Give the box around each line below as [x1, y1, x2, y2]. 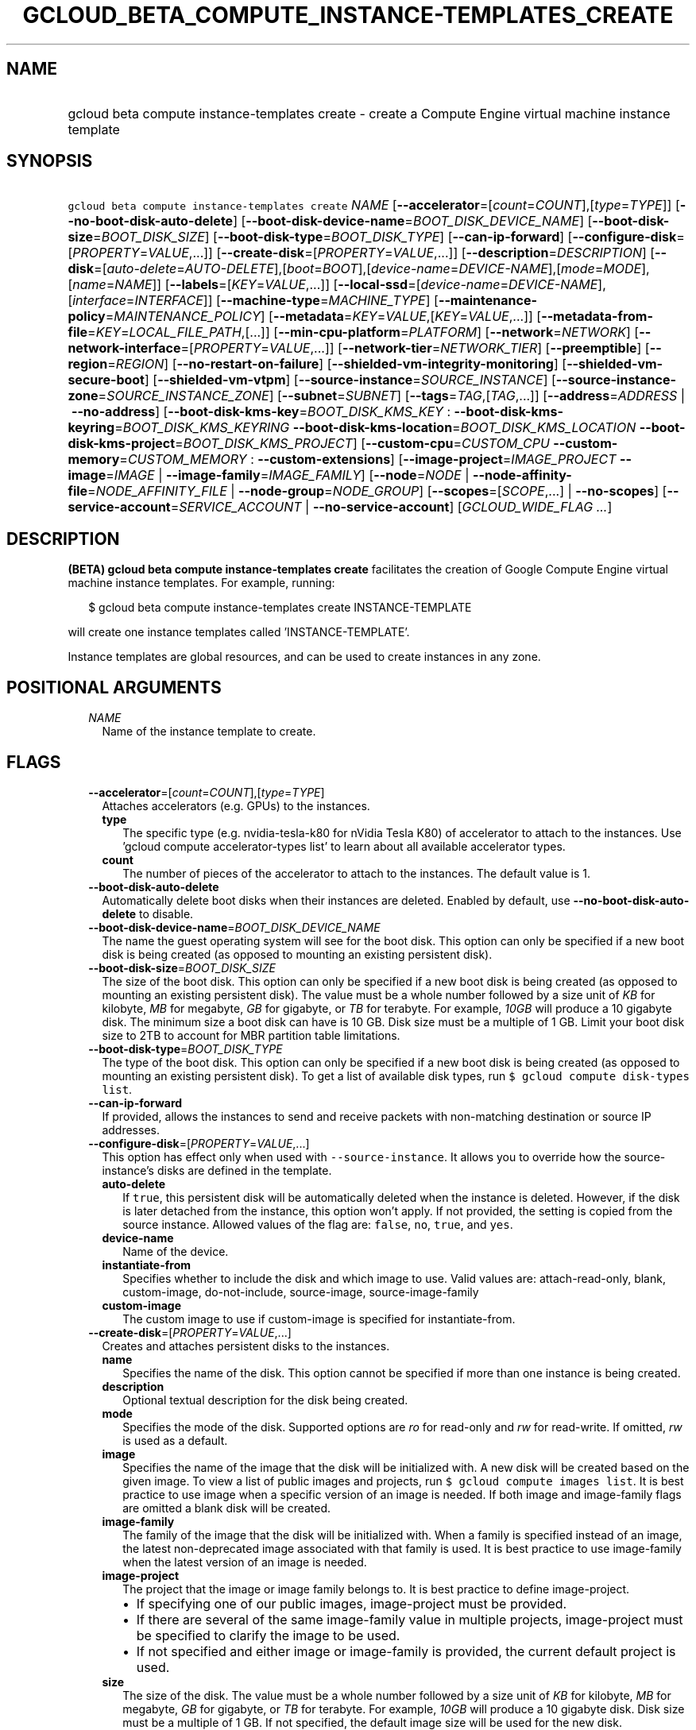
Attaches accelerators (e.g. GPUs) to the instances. [102, 798, 370, 813]
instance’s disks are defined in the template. [102, 1163, 332, 1177]
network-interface [68, 340, 181, 357]
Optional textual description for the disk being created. [122, 1392, 408, 1407]
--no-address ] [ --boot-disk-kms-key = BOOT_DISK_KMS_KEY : [71, 404, 451, 420]
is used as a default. [122, 1433, 228, 1447]
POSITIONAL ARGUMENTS [6, 677, 222, 697]
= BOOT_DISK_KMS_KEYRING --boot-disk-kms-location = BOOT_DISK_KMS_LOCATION [114, 419, 636, 436]
